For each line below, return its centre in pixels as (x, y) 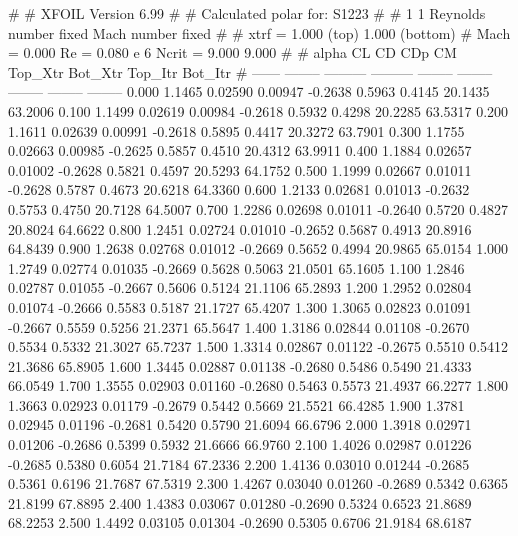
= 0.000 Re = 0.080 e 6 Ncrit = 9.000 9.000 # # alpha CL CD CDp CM (232, 52)
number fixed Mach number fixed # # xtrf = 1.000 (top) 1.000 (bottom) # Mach (259, 32)
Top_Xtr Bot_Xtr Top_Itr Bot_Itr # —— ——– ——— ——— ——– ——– (250, 71)
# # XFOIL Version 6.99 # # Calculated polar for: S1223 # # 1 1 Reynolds (247, 13)
